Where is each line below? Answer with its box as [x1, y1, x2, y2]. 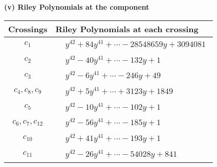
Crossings [8, 22, 48, 35]
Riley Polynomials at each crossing [55, 22, 199, 35]
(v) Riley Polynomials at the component [4, 2, 149, 12]
